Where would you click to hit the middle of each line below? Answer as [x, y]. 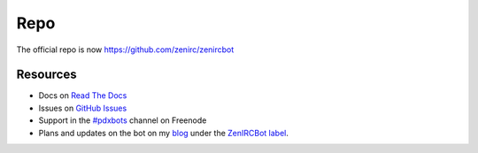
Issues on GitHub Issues [83, 108]
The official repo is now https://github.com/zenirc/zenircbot [125, 50]
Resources [46, 75]
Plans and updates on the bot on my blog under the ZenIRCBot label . [164, 133]
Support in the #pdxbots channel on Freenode [123, 120]
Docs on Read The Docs [83, 96]
